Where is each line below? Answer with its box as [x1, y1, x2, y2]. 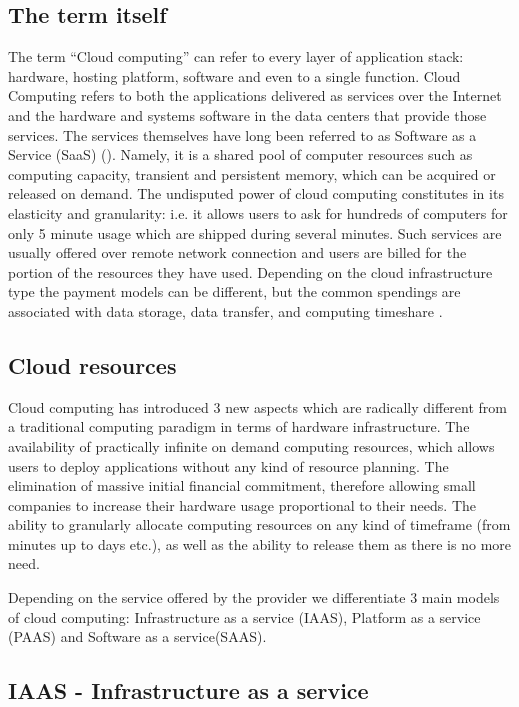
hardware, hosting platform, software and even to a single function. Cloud [8, 65, 461, 86]
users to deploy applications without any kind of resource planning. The [8, 455, 449, 476]
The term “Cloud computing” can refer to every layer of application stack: [8, 46, 464, 67]
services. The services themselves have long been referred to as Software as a [8, 124, 477, 145]
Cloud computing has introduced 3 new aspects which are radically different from [8, 396, 507, 417]
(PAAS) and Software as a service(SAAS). [8, 626, 267, 647]
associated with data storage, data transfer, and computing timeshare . [8, 300, 443, 321]
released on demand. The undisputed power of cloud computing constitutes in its [8, 183, 504, 204]
